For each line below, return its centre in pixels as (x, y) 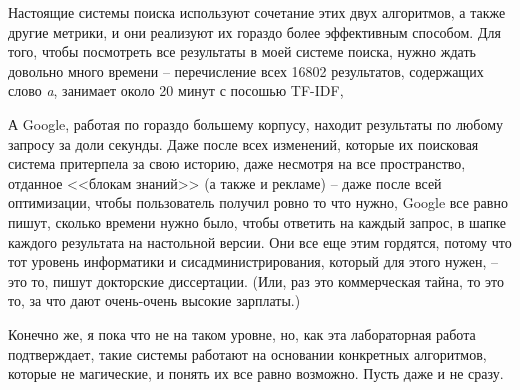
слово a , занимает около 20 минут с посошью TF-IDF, (176, 90)
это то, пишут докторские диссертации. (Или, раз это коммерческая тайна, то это (256, 280)
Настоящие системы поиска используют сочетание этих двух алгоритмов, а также (257, 12)
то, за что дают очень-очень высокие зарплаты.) (154, 300)
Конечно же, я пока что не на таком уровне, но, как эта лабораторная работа (242, 333)
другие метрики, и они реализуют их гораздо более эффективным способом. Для (254, 31)
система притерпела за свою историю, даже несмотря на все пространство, (237, 163)
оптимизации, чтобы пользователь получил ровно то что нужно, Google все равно (258, 202)
